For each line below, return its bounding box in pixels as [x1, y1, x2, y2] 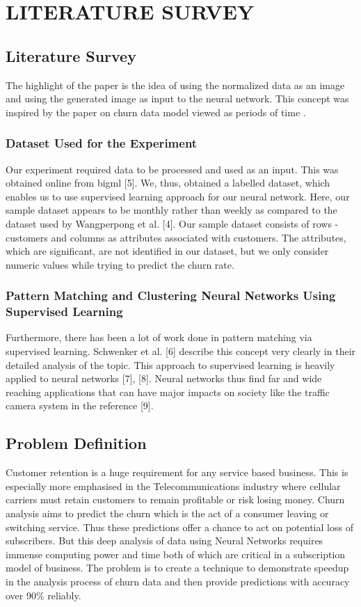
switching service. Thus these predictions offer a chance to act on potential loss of [6, 519, 353, 534]
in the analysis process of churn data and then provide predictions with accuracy [6, 574, 350, 588]
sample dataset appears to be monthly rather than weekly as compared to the [6, 203, 337, 217]
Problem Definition [6, 432, 147, 454]
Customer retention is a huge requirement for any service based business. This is [6, 465, 348, 480]
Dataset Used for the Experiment [6, 134, 198, 152]
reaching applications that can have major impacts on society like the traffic [6, 384, 330, 399]
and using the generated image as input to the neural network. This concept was [6, 91, 349, 106]
